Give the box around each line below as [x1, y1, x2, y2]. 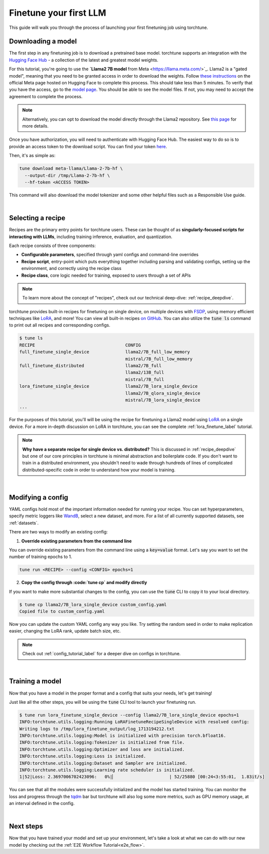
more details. [22, 123, 49, 129]
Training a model [9, 677, 61, 686]
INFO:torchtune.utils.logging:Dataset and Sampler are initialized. [19, 760, 188, 766]
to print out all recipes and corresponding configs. [9, 322, 110, 328]
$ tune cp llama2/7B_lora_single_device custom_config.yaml [19, 602, 167, 607]
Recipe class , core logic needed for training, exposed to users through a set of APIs [21, 272, 191, 278]
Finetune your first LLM [9, 7, 106, 18]
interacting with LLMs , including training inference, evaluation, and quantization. [9, 234, 172, 240]
